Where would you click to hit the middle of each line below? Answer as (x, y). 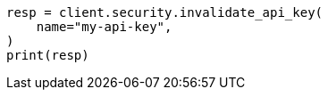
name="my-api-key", (104, 27)
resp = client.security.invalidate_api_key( (165, 12)
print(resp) (48, 55)
